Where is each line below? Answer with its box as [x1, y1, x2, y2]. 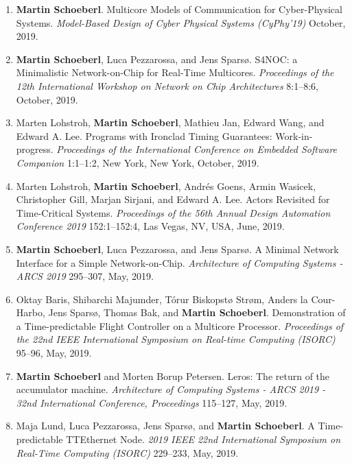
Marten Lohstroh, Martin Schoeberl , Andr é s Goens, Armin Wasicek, [16, 178, 316, 193]
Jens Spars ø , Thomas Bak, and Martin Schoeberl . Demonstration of [48, 305, 346, 320]
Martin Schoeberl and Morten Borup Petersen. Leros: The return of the [16, 368, 330, 383]
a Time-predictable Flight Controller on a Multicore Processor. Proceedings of [16, 318, 344, 333]
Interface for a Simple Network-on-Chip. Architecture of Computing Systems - [16, 255, 343, 270]
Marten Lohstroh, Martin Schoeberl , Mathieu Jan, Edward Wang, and [16, 115, 325, 130]
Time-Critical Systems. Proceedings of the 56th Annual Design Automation [16, 205, 331, 219]
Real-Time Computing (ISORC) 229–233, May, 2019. [16, 445, 239, 460]
